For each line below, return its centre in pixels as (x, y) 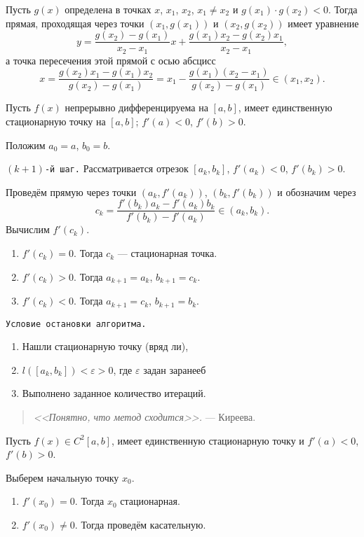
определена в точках (108, 9)
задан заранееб (175, 369)
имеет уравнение (323, 23)
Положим (26, 145)
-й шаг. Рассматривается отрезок (116, 168)
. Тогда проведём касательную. (140, 524)
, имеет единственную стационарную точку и (208, 440)
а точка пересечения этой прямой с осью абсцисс (111, 60)
